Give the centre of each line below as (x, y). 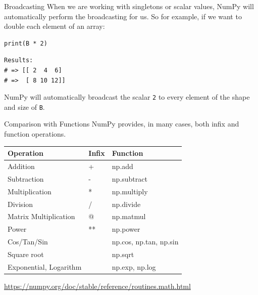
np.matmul (129, 216)
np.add (122, 166)
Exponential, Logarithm (45, 266)
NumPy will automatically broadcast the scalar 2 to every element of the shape (127, 97)
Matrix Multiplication (41, 216)
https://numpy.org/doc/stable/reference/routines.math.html (97, 286)
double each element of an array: (55, 26)
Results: (19, 60)
